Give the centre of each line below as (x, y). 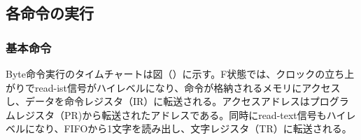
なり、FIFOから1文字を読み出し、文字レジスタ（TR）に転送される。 (193, 128)
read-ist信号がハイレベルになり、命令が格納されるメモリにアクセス (187, 87)
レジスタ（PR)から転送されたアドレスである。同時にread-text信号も (171, 114)
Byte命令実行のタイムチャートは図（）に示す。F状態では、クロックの (165, 73)
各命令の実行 (50, 13)
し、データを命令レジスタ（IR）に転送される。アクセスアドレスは (158, 101)
